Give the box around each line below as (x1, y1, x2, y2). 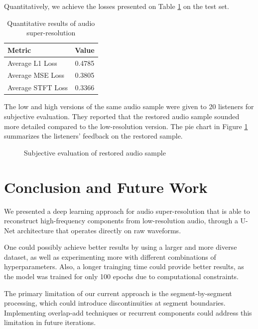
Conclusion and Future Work (4, 176, 208, 197)
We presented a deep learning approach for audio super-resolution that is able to (4, 205, 250, 216)
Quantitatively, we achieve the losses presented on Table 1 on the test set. (4, 1, 229, 11)
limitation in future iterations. (4, 317, 96, 328)
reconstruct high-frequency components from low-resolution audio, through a (4, 215, 238, 226)
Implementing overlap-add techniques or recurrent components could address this (4, 307, 252, 318)
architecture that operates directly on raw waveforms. (17, 225, 181, 235)
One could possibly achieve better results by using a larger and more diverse (4, 242, 237, 252)
